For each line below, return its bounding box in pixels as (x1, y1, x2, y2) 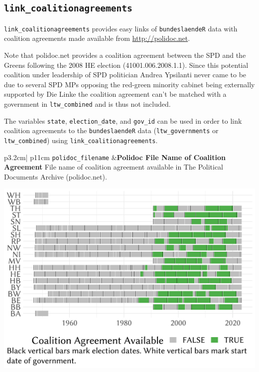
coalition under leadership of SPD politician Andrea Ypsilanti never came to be (4, 69, 247, 80)
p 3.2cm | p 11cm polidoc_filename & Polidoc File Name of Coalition (4, 152, 226, 162)
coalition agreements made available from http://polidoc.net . (4, 33, 190, 43)
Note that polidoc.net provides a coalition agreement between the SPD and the (4, 50, 246, 60)
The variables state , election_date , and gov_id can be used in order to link (4, 115, 242, 126)
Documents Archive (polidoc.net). (4, 171, 107, 182)
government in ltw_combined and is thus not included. (4, 99, 171, 109)
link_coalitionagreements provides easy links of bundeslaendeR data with (4, 23, 238, 33)
